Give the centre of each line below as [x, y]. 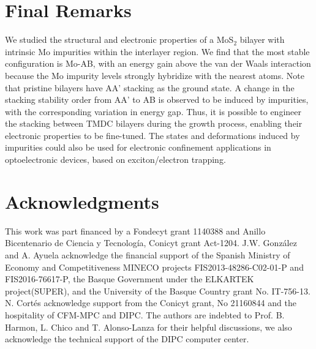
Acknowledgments [82, 201]
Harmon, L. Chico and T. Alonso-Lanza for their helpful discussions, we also [149, 327]
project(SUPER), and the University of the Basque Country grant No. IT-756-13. [158, 291]
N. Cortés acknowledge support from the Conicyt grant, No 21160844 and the [151, 303]
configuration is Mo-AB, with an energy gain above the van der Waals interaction [158, 63]
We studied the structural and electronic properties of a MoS [119, 39]
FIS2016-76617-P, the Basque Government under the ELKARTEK [130, 279]
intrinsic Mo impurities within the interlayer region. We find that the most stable [157, 51]
